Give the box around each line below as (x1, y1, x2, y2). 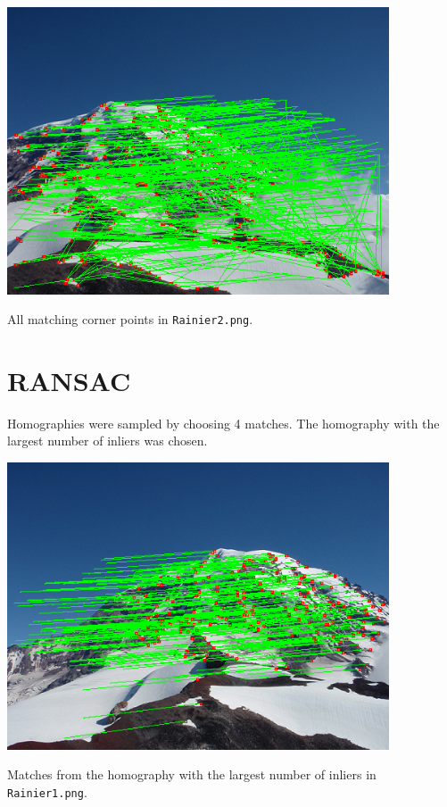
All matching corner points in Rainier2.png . (7, 310, 253, 329)
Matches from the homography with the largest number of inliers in (7, 765, 377, 784)
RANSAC (7, 362, 131, 398)
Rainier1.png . (7, 782, 87, 801)
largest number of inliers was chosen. (7, 431, 208, 450)
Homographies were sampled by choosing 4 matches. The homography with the (7, 413, 440, 432)
